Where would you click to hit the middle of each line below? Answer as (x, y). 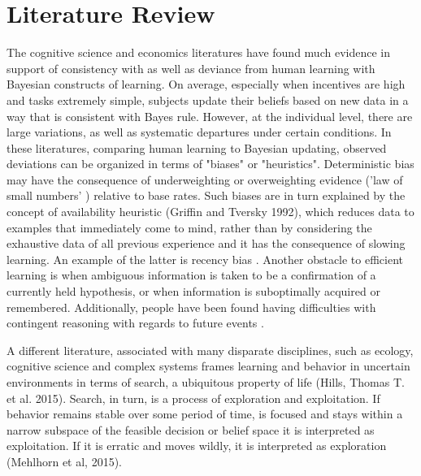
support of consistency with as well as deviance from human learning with (191, 68)
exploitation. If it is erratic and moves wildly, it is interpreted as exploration (197, 446)
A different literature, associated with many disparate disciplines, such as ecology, (210, 350)
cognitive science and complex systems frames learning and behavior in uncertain (208, 366)
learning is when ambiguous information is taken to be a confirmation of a (191, 275)
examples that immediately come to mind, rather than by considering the (189, 227)
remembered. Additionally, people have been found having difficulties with (191, 307)
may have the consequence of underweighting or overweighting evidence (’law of (205, 179)
